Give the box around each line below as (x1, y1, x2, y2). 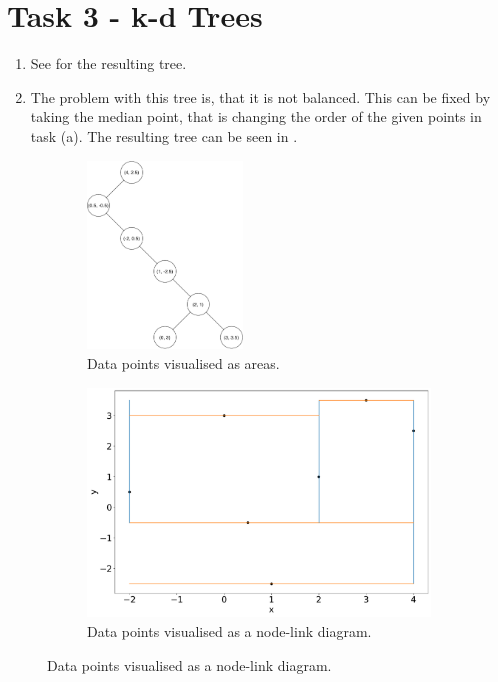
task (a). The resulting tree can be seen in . (30, 125, 298, 146)
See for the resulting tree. (30, 53, 187, 74)
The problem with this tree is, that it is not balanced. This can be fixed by (30, 86, 491, 107)
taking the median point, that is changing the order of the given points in (30, 106, 482, 127)
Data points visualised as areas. (87, 353, 280, 374)
